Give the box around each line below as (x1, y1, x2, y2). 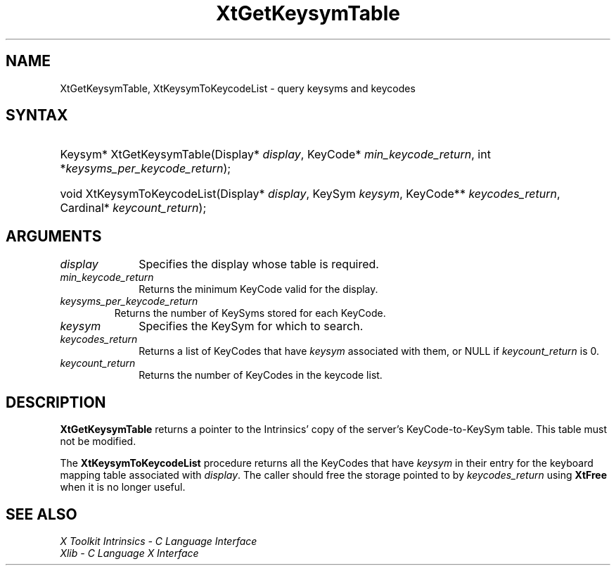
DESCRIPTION (6, 393, 106, 411)
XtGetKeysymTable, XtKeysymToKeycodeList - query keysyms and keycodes (60, 82, 416, 94)
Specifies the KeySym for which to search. (139, 319, 364, 334)
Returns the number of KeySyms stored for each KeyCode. (114, 307, 386, 320)
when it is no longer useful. (60, 481, 186, 494)
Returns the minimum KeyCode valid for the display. (139, 283, 378, 296)
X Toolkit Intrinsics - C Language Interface (60, 534, 257, 547)
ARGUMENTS (6, 227, 102, 245)
